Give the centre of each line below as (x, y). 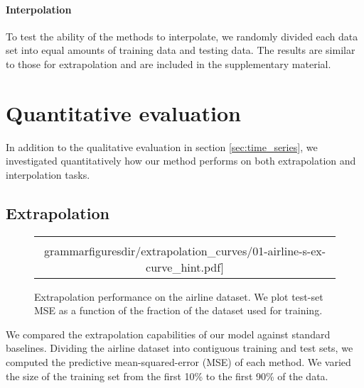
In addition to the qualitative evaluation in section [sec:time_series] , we (162, 146)
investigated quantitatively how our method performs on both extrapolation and (181, 161)
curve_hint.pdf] (185, 267)
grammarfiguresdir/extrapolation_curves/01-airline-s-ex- (185, 250)
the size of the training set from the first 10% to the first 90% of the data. (167, 376)
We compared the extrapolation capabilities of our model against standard (168, 334)
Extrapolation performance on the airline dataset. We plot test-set (179, 296)
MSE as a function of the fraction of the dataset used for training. (178, 310)
